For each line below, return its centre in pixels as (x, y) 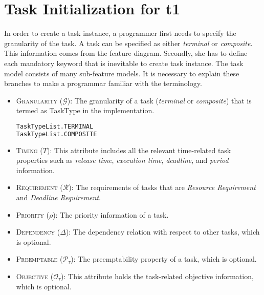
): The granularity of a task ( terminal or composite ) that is (159, 100)
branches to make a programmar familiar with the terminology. (103, 83)
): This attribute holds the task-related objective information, (157, 276)
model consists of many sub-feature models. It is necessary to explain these (122, 73)
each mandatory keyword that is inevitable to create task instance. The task (124, 63)
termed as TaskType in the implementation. (85, 110)
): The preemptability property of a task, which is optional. (164, 259)
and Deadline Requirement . (58, 197)
